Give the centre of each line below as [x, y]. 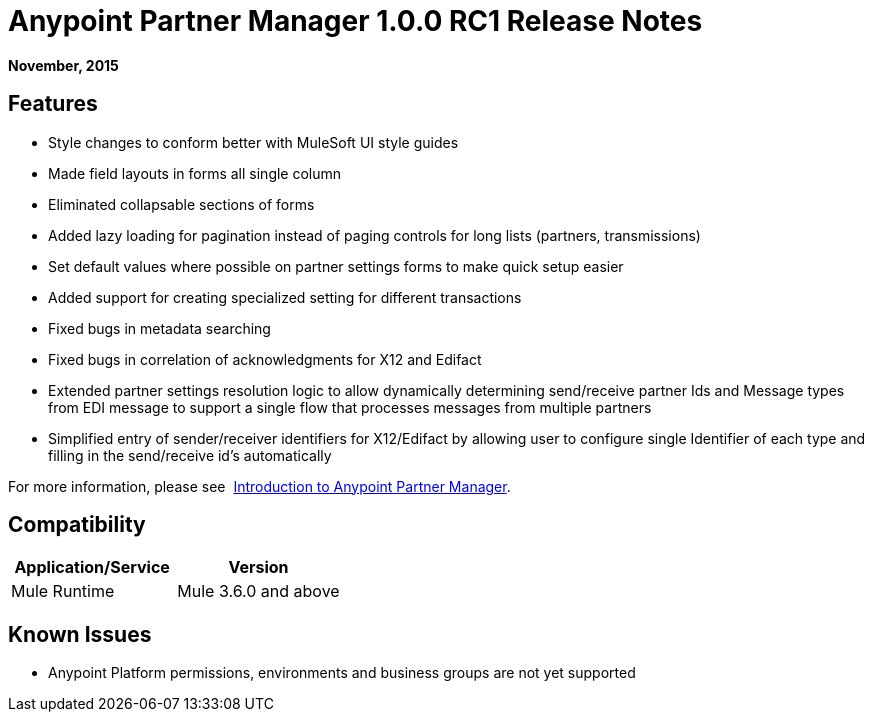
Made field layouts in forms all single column [195, 173]
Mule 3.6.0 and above [258, 591]
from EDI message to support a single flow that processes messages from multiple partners [350, 407]
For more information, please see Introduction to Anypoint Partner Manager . [259, 486]
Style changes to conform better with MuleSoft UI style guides [253, 142]
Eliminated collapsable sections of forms [181, 204]
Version [258, 567]
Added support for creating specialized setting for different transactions [285, 297]
